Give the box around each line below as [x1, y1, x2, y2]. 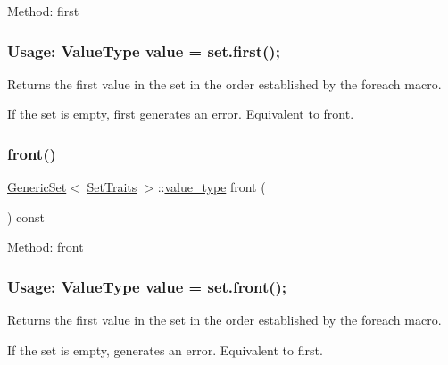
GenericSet [7, 178, 67, 196]
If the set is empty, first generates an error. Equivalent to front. [7, 104, 354, 123]
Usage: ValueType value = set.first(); [7, 39, 280, 62]
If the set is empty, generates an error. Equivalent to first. [7, 340, 323, 359]
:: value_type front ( [157, 178, 266, 196]
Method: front [7, 237, 84, 256]
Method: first [7, 2, 79, 20]
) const [7, 207, 46, 226]
